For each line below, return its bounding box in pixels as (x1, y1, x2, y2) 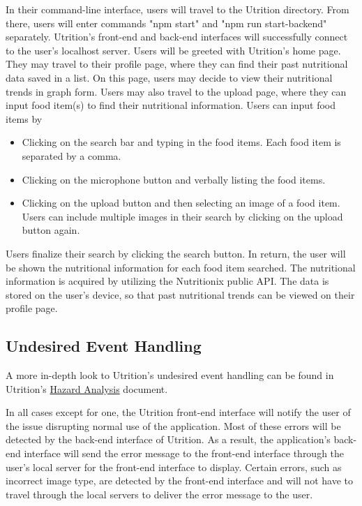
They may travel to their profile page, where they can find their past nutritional (6, 57, 348, 71)
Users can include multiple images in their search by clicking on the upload (22, 209, 343, 223)
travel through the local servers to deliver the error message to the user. (6, 486, 313, 501)
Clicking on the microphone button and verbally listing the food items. (22, 172, 326, 186)
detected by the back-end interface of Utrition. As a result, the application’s (6, 432, 331, 447)
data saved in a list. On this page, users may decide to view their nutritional (6, 70, 333, 84)
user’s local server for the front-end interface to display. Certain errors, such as (6, 459, 342, 474)
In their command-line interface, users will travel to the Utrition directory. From (6, 2, 349, 16)
